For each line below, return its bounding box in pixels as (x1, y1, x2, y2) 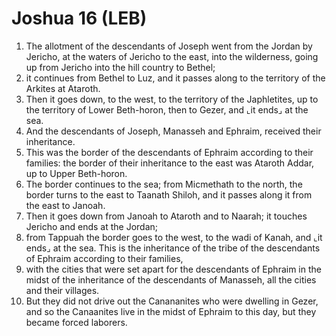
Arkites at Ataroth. (25, 82, 101, 94)
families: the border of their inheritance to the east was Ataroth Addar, (25, 157, 315, 169)
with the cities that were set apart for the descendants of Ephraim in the (25, 263, 322, 275)
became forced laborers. (25, 316, 128, 328)
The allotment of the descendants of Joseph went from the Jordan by (25, 40, 313, 52)
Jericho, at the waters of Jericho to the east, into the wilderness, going (25, 50, 319, 62)
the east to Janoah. (25, 199, 106, 211)
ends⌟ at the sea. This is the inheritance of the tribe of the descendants (25, 242, 321, 254)
